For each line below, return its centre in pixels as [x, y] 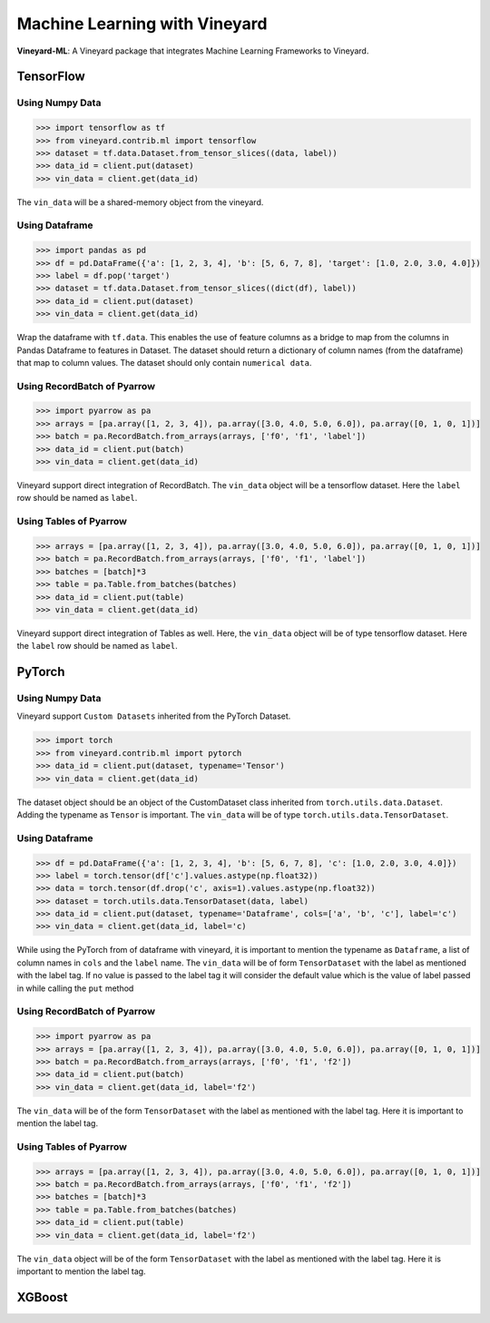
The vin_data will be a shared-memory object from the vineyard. [140, 202]
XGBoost [42, 1297]
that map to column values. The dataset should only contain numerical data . [164, 362]
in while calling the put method [75, 988]
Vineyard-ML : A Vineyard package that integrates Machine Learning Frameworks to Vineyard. [193, 51]
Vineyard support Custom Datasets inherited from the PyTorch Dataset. [154, 716]
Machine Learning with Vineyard [142, 24]
